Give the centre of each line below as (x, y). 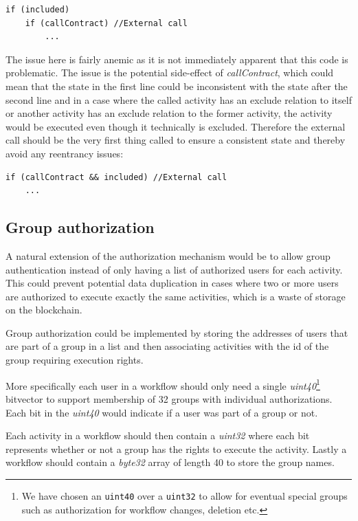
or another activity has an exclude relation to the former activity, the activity (169, 113)
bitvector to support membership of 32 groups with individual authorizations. (169, 398)
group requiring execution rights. (75, 360)
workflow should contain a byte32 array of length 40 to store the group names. (170, 462)
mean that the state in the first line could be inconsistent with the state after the (177, 86)
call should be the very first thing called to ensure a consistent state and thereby (176, 140)
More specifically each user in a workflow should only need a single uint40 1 (163, 384)
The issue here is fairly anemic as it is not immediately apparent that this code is (177, 59)
